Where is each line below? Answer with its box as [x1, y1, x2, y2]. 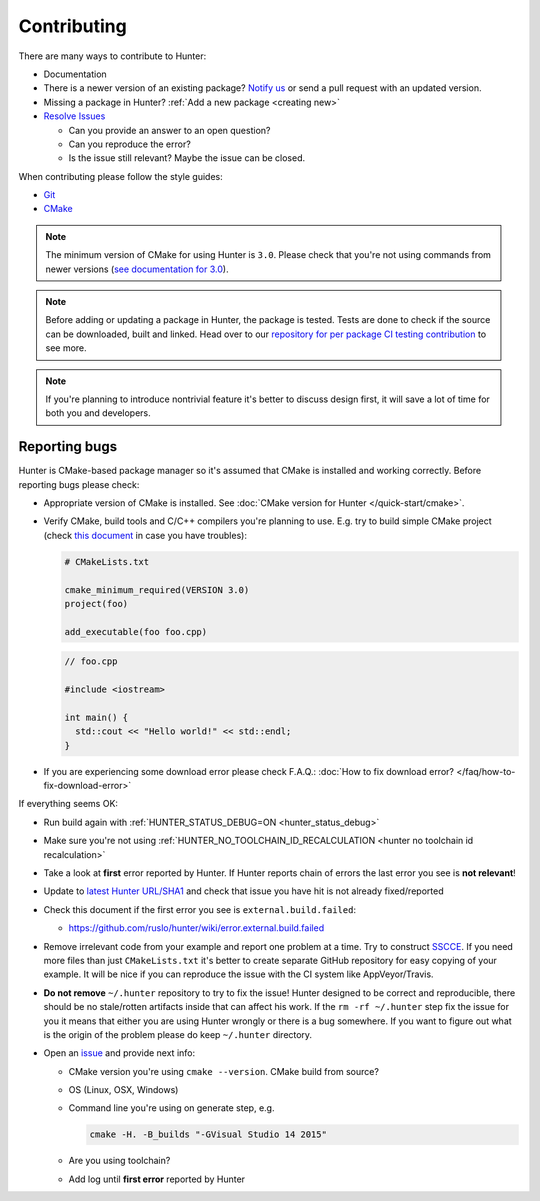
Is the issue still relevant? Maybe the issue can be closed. [68, 152, 305, 164]
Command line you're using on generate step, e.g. [68, 1102, 275, 1114]
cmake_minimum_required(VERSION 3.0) [64, 584, 250, 595]
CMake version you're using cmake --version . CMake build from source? [68, 1065, 380, 1077]
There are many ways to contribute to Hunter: [18, 50, 207, 62]
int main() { [64, 711, 129, 723]
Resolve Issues [43, 110, 106, 122]
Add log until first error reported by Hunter [68, 1173, 245, 1185]
